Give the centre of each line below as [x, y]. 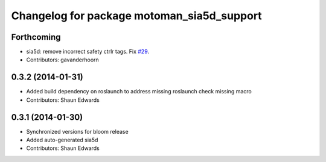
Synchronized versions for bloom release [78, 131]
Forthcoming [36, 37]
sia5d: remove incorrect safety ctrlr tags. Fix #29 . [88, 52]
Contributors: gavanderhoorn [62, 60]
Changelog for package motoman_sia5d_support [136, 16]
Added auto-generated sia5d [62, 140]
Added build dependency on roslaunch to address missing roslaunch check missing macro [139, 92]
